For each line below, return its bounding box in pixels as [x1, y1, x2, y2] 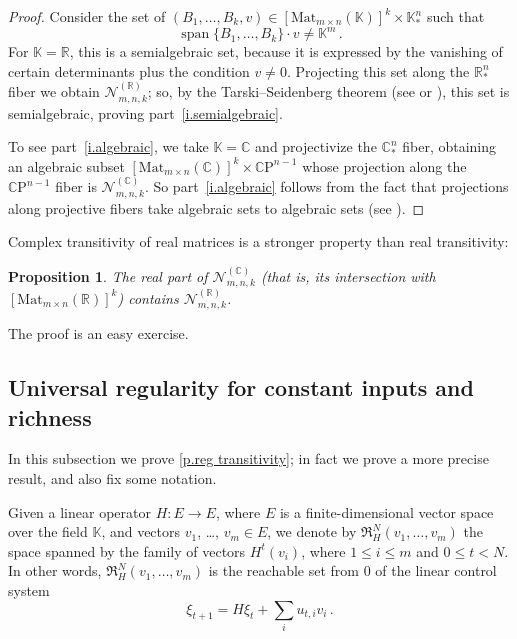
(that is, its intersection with [260, 265, 436, 286]
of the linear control [375, 560, 497, 581]
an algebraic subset [8, 155, 125, 176]
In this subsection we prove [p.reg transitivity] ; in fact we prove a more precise [8, 448, 489, 469]
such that [426, 6, 485, 26]
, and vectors [101, 521, 181, 542]
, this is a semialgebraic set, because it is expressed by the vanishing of [69, 41, 503, 62]
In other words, [8, 560, 102, 581]
